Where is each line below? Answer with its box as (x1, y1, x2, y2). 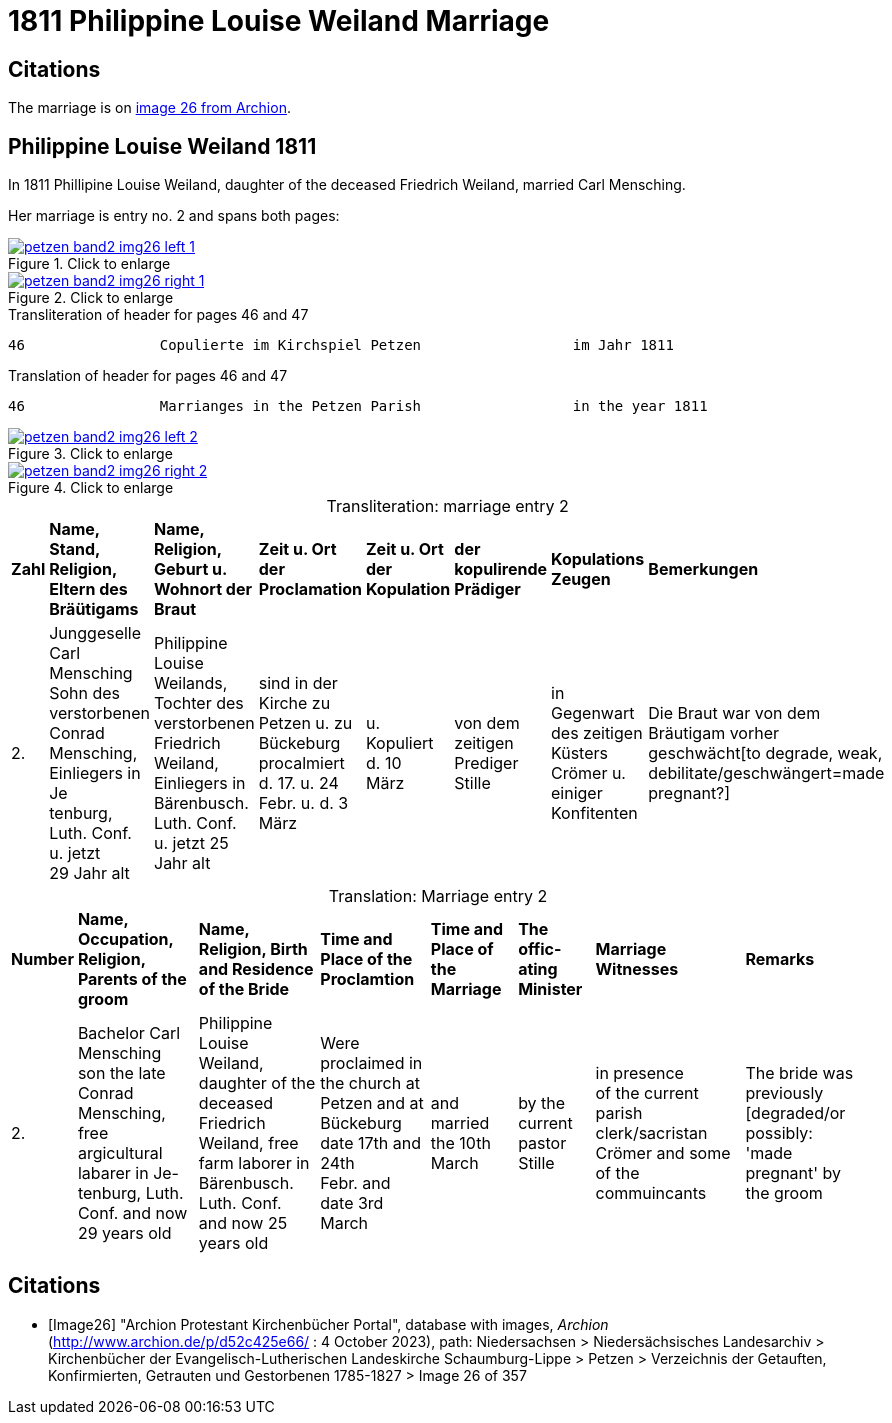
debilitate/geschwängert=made (648, 763, 885, 784)
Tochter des (154, 693, 244, 714)
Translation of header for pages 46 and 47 (8, 367, 288, 385)
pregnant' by (745, 1163, 842, 1184)
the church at (320, 1073, 420, 1094)
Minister (518, 979, 583, 1000)
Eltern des (49, 579, 128, 600)
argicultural (77, 1143, 163, 1164)
